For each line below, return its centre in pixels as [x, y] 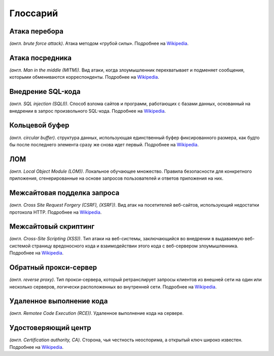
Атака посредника [41, 58]
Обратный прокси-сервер [53, 267]
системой [20, 246]
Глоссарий [34, 13]
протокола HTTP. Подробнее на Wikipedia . [56, 212]
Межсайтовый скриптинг [52, 227]
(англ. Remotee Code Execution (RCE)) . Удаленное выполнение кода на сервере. [96, 313]
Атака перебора [36, 31]
